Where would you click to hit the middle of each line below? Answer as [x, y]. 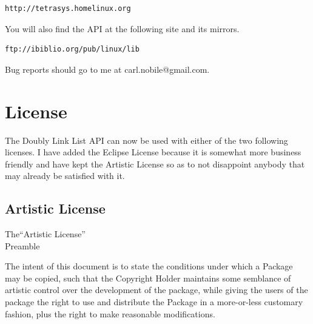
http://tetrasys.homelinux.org [68, 8]
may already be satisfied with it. [65, 176]
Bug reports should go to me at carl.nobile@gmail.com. [107, 69]
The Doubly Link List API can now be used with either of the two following [146, 140]
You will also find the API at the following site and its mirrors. [122, 28]
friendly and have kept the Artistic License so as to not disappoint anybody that [155, 164]
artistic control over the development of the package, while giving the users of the [156, 290]
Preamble [22, 245]
